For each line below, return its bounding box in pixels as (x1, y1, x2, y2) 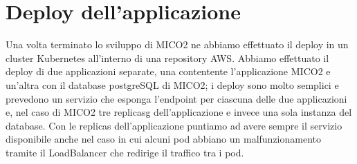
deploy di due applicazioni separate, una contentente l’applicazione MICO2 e (6, 64, 331, 79)
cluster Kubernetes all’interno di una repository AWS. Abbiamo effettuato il (6, 50, 329, 65)
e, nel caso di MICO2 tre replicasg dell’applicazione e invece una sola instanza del (6, 105, 352, 119)
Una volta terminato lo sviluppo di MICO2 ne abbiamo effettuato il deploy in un (6, 37, 349, 52)
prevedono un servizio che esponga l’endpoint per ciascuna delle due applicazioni (6, 91, 347, 105)
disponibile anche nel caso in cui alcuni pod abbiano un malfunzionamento (6, 132, 321, 146)
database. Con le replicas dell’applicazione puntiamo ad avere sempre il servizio (6, 118, 342, 132)
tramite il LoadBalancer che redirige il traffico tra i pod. (6, 145, 244, 159)
